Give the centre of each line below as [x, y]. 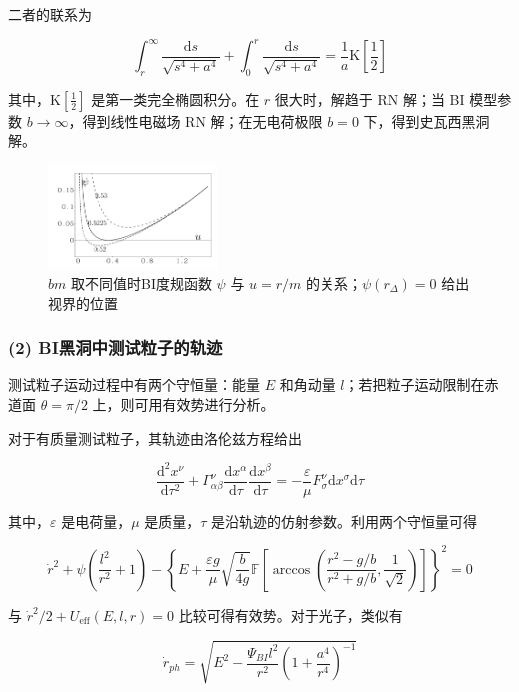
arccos [291, 569]
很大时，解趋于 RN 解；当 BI [369, 98]
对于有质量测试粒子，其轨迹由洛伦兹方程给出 [155, 437]
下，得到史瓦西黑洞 [426, 120]
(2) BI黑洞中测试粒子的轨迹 [115, 347]
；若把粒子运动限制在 [414, 384]
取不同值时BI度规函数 [141, 283]
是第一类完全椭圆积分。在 [175, 98]
